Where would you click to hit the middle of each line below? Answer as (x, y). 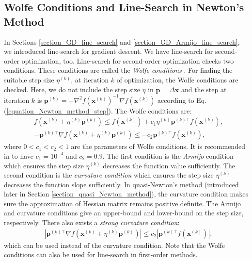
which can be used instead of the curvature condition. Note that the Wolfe (115, 245)
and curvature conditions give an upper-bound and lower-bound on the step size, (124, 213)
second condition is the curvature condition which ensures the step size (109, 175)
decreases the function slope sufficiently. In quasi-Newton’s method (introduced (121, 184)
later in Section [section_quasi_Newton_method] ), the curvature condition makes (126, 194)
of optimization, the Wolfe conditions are (177, 79)
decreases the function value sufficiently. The (169, 165)
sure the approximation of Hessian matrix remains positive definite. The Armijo (123, 203)
